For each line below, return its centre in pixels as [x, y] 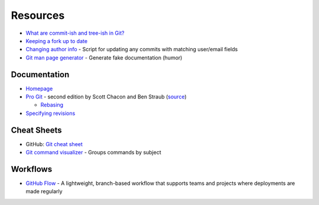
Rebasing [52, 105]
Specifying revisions [51, 113]
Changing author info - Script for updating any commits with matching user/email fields [132, 49]
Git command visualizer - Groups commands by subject [94, 153]
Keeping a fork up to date [57, 41]
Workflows [32, 169]
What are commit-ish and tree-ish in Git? [75, 33]
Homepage [39, 88]
